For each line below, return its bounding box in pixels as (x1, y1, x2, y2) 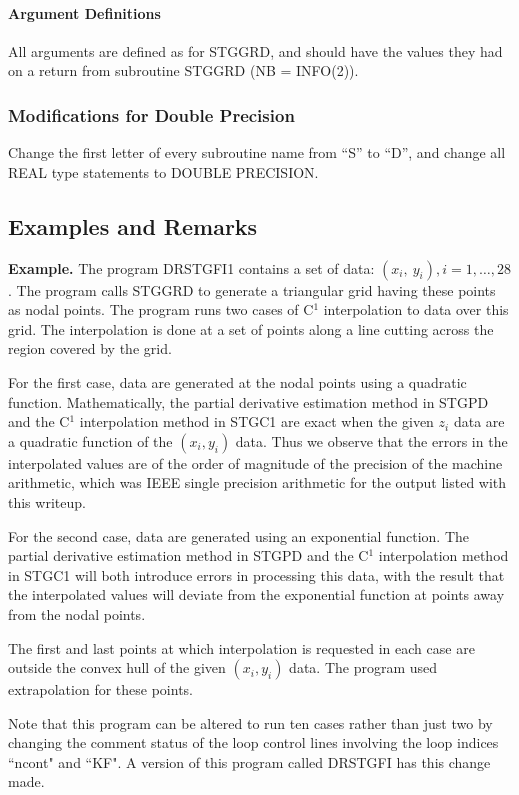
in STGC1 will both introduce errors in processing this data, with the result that (8, 564, 505, 585)
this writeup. (8, 491, 86, 512)
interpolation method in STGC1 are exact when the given (79, 411, 434, 432)
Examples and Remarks (8, 210, 258, 241)
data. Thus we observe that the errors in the (235, 430, 508, 451)
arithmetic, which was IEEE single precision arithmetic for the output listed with (8, 472, 507, 493)
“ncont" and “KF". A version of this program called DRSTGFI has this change (8, 751, 491, 772)
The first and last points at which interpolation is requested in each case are (8, 637, 475, 658)
